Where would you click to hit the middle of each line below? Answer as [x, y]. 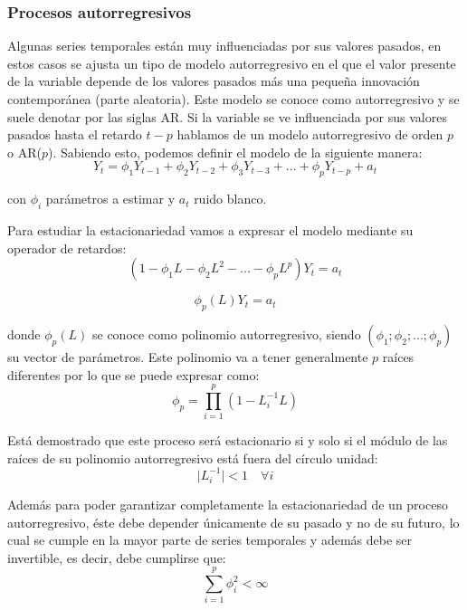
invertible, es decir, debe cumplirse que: [117, 557]
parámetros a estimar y [110, 199]
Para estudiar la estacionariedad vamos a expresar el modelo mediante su [210, 229]
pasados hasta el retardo [75, 134]
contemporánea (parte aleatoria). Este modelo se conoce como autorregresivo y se [233, 99]
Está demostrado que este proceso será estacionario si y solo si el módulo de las [228, 440]
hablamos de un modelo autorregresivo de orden [310, 134]
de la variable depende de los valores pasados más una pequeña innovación [214, 81]
